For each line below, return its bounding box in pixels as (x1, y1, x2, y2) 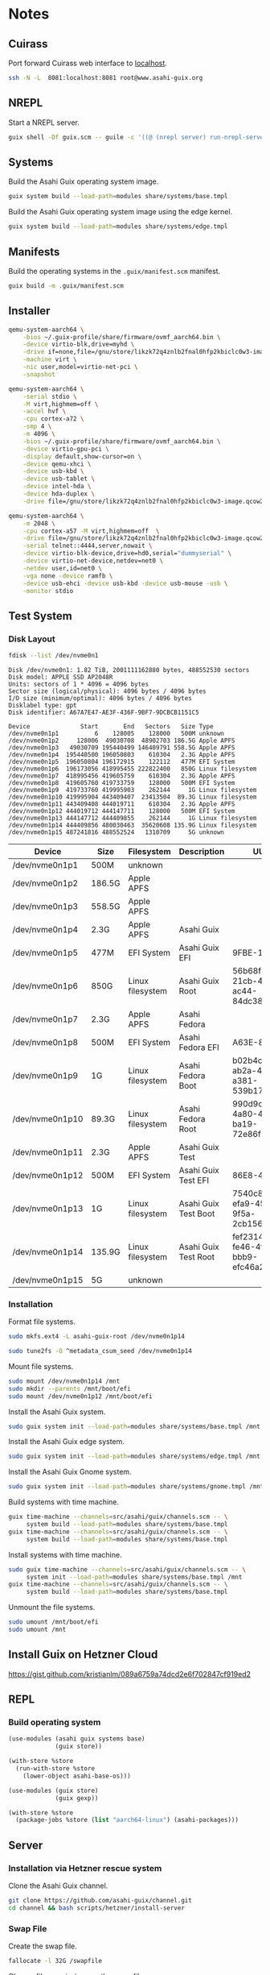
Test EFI (178, 1174, 210, 1185)
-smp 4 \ (22, 422, 52, 431)
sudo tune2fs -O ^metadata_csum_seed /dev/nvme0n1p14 (8, 1347, 193, 1355)
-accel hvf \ (22, 408, 67, 416)
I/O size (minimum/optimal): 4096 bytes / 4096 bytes (8, 694, 193, 702)
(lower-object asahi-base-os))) (22, 1772, 131, 1780)
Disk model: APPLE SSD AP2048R (8, 673, 113, 681)
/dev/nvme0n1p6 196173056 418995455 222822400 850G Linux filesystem (8, 765, 257, 773)
